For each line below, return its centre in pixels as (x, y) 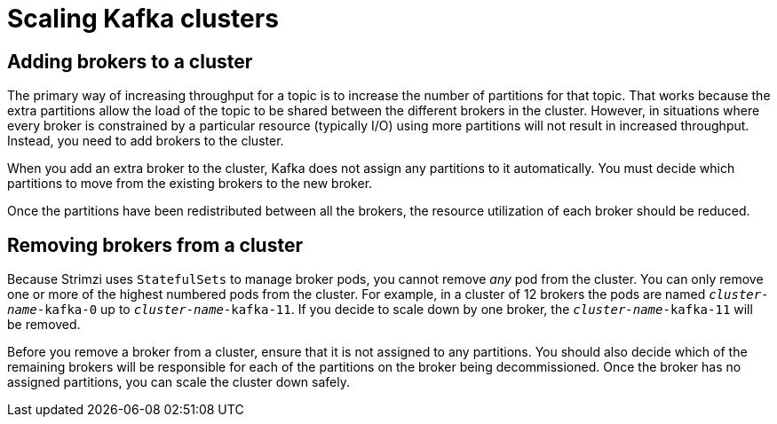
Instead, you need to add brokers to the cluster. (146, 141)
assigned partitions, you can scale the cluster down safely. (179, 382)
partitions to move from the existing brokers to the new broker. (190, 184)
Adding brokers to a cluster (130, 61)
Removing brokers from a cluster (155, 245)
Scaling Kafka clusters (143, 19)
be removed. (44, 325)
